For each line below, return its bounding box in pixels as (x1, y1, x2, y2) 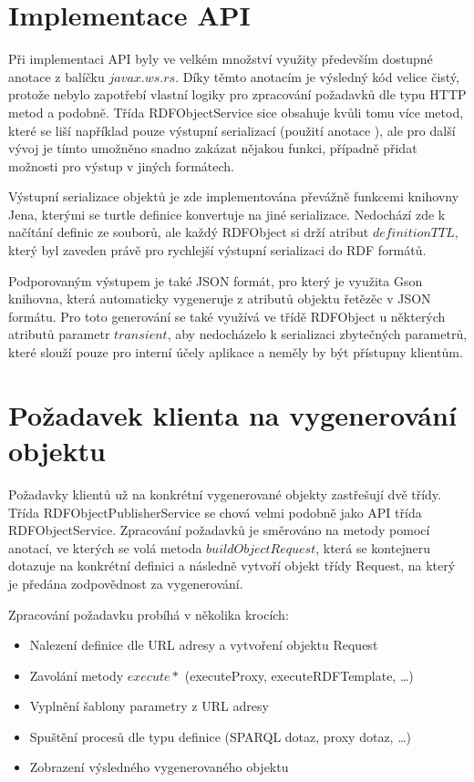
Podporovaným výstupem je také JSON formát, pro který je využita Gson (8, 271, 423, 290)
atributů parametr (8, 324, 110, 344)
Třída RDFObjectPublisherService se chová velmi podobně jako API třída (8, 502, 422, 521)
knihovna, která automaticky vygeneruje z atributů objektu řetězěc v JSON (8, 289, 431, 308)
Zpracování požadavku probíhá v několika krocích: (8, 604, 289, 623)
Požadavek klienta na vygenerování (8, 396, 457, 433)
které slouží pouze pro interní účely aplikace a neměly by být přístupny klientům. (8, 343, 463, 362)
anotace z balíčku (8, 67, 105, 86)
